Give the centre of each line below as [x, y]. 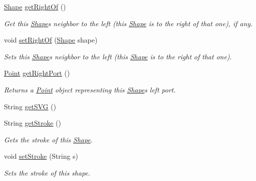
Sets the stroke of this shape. [47, 172]
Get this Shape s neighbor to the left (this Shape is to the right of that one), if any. [128, 23]
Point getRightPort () [37, 73]
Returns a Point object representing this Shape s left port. [90, 89]
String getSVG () [30, 106]
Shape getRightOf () [35, 6]
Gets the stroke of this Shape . [49, 139]
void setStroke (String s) [41, 156]
